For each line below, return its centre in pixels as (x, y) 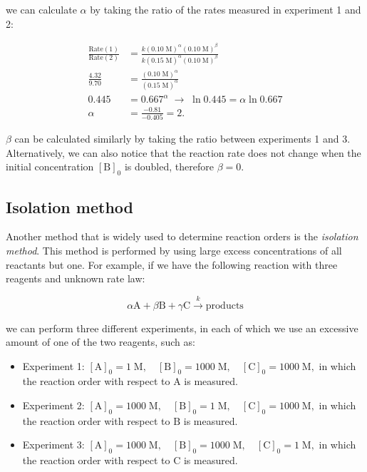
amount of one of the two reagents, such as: (100, 342)
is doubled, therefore (169, 166)
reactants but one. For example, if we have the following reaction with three (172, 264)
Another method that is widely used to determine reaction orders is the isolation (182, 236)
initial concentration (50, 166)
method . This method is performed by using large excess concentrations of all (174, 250)
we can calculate (41, 9)
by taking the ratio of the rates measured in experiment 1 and (226, 9)
